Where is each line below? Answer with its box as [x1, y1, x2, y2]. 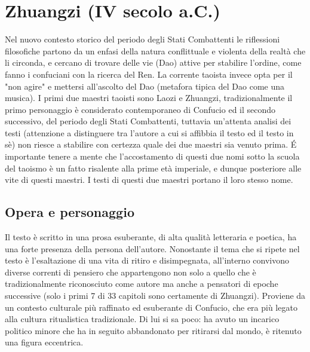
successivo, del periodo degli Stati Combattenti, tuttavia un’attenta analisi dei [5, 115, 291, 127]
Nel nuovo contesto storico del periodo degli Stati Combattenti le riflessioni [5, 33, 280, 45]
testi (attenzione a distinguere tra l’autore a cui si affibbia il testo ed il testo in [5, 126, 294, 139]
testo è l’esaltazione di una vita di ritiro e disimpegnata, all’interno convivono [5, 254, 289, 267]
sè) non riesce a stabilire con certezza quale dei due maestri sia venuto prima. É [5, 138, 297, 151]
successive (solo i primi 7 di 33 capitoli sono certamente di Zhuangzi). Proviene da [5, 289, 306, 302]
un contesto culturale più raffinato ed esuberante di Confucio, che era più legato [5, 301, 297, 313]
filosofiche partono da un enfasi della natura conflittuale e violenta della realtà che [5, 44, 306, 57]
